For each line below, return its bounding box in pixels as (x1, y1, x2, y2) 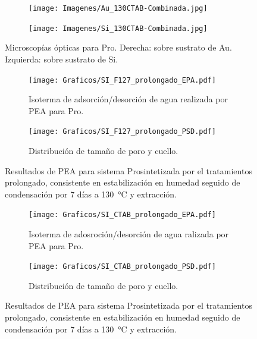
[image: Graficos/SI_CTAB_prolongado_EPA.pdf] (29, 211, 216, 219)
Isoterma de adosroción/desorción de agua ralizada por (29, 228, 229, 240)
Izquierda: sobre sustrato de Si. (5, 52, 118, 65)
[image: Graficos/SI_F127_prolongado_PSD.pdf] (29, 127, 216, 136)
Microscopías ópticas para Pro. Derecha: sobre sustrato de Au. (5, 41, 232, 54)
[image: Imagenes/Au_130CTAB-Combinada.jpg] (29, 4, 208, 12)
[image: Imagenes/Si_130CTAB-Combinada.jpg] (29, 24, 208, 33)
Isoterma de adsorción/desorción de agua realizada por (29, 93, 228, 105)
